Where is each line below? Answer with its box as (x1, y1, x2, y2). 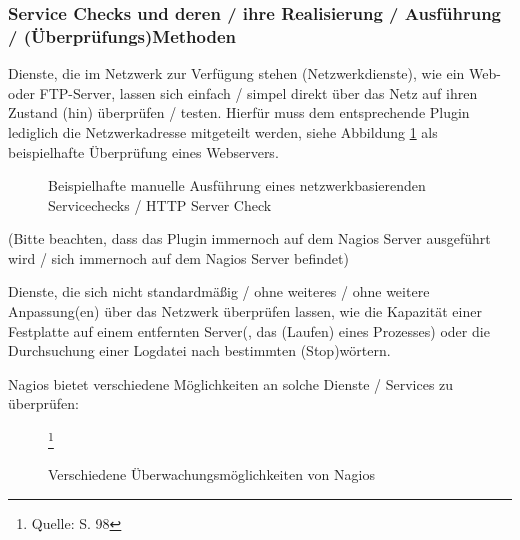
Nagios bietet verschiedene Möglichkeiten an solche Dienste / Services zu (8, 373, 454, 394)
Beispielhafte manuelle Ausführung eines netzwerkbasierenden (48, 175, 426, 196)
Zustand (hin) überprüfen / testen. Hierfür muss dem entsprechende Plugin (8, 102, 470, 123)
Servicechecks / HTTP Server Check (48, 194, 272, 215)
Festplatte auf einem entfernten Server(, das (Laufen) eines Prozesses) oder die (8, 320, 490, 341)
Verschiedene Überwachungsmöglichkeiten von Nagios (48, 464, 375, 485)
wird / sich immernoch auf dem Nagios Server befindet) (8, 247, 349, 268)
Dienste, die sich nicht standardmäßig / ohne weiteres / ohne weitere (8, 281, 430, 302)
